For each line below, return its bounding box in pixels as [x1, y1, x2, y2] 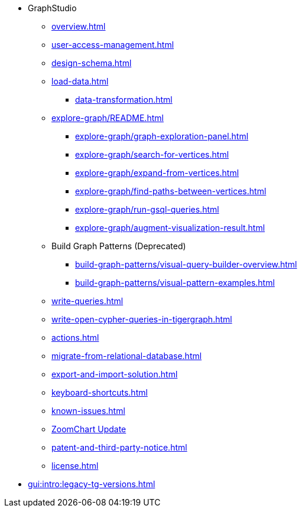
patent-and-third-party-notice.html [51, 442, 187, 452]
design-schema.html [51, 58, 132, 68]
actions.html [51, 332, 99, 343]
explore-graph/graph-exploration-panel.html [75, 131, 249, 141]
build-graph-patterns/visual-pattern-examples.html [75, 278, 275, 288]
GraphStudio [28, 3, 77, 13]
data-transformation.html [75, 94, 173, 105]
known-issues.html [51, 406, 125, 416]
